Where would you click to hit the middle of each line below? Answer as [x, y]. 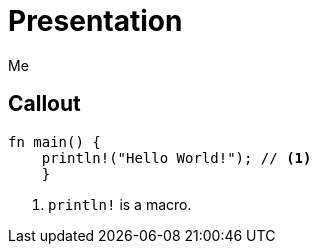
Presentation [95, 21]
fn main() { [54, 141]
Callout [44, 104]
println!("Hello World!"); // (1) [176, 157]
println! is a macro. [120, 204]
